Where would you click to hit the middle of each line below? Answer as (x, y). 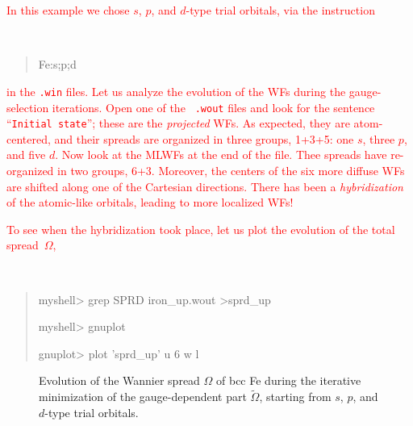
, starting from (295, 397)
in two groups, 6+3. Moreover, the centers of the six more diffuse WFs (231, 170)
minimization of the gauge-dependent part (143, 397)
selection (28, 107)
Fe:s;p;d (57, 64)
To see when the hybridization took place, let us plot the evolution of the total (201, 229)
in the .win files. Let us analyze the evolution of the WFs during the (176, 91)
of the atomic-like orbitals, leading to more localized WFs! (150, 202)
